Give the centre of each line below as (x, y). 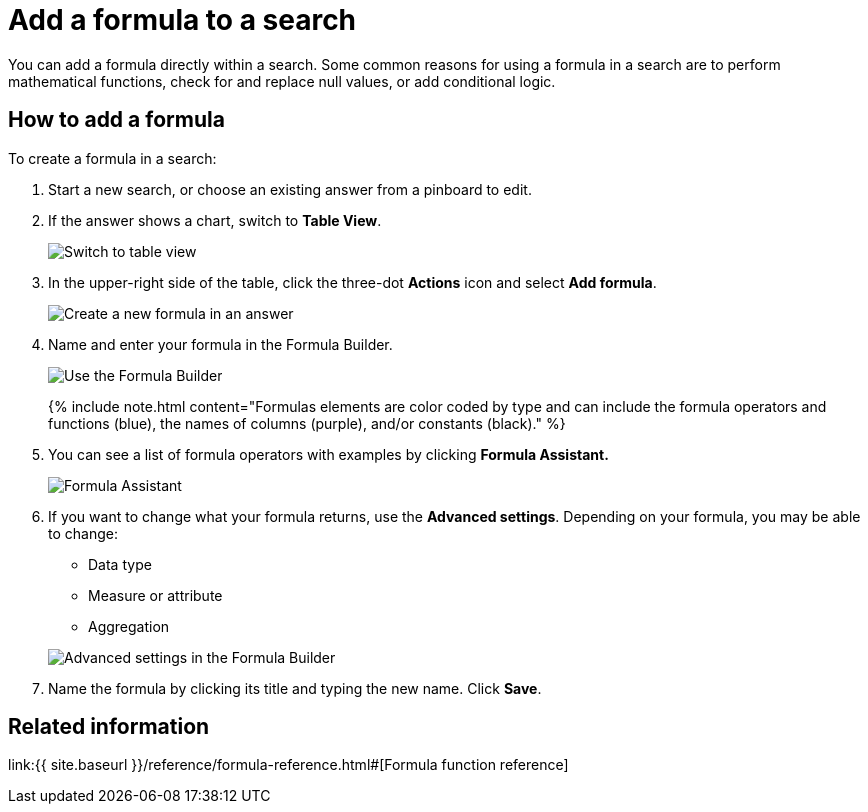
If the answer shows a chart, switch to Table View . (215, 220)
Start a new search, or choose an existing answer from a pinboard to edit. (290, 189)
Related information (109, 727)
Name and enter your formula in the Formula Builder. (220, 344)
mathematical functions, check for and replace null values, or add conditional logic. (282, 81)
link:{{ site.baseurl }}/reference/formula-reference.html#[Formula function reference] (288, 765)
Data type (120, 564)
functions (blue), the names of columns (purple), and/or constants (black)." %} (307, 423)
